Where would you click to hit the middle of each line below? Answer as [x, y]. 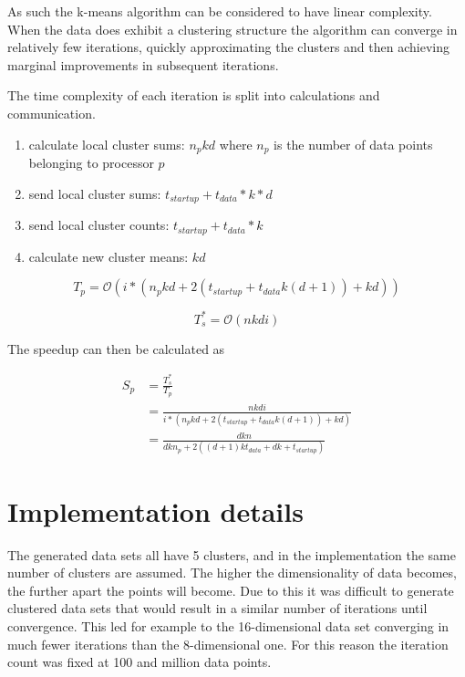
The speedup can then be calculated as [116, 348]
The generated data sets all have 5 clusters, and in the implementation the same [232, 554]
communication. [52, 113]
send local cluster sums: [95, 193]
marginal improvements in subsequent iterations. [143, 64]
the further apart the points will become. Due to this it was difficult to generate [231, 590]
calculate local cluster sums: [107, 144]
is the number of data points [353, 144]
